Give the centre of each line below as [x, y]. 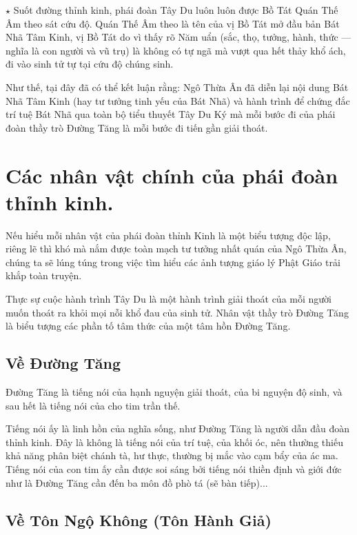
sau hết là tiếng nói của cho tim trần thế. [93, 405]
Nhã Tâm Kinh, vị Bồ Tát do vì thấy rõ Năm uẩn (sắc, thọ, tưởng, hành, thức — [178, 37]
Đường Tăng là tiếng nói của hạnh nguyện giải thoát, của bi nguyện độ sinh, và [174, 392]
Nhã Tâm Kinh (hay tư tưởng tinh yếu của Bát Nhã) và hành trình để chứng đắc [178, 100]
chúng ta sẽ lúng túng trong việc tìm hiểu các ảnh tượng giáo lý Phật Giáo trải [173, 262]
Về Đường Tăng [63, 363]
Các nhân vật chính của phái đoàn [172, 175]
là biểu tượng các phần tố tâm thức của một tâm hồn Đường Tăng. [148, 326]
